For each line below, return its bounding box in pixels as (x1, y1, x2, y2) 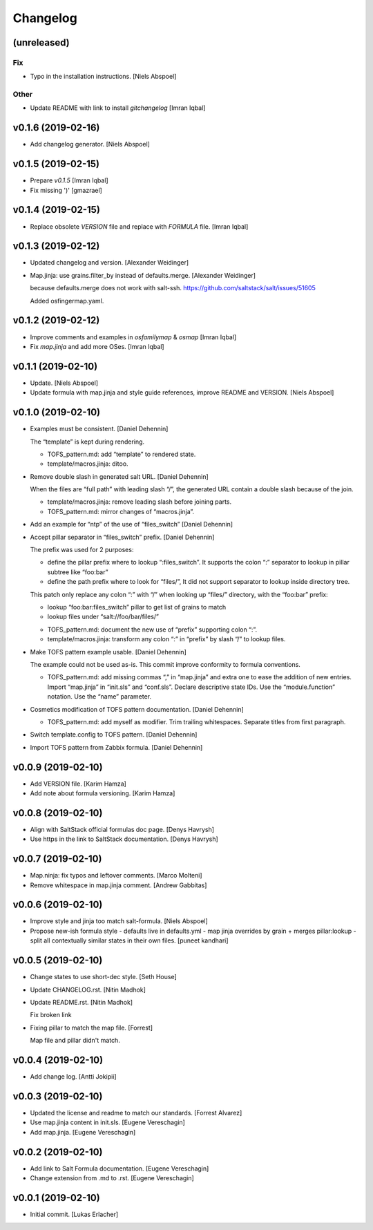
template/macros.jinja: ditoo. (47, 460, 128, 468)
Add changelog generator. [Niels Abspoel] (30, 140, 150, 149)
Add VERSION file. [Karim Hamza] (30, 779, 127, 788)
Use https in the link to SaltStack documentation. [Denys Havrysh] (30, 835, 219, 843)
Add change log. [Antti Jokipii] (30, 1072, 117, 1081)
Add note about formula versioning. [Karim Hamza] (30, 788, 175, 797)
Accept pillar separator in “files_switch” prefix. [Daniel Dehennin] (30, 533, 215, 541)
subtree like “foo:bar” (47, 567, 108, 576)
